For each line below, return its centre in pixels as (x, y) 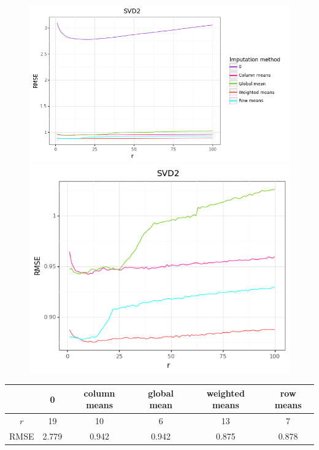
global (161, 393)
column (99, 393)
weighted (225, 393)
